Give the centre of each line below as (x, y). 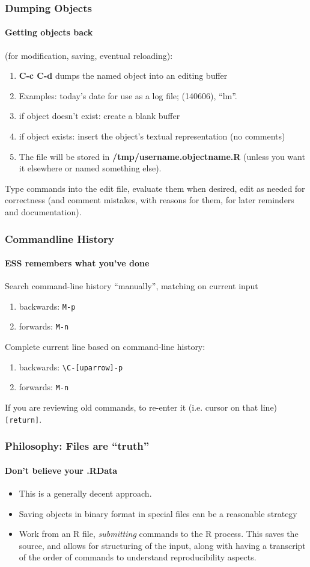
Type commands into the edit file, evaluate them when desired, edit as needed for (155, 188)
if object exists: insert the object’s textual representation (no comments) (152, 136)
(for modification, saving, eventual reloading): (89, 55)
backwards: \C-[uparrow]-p (71, 366)
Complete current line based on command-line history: (105, 347)
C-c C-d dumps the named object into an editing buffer (123, 75)
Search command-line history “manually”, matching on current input (132, 286)
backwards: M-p (47, 306)
